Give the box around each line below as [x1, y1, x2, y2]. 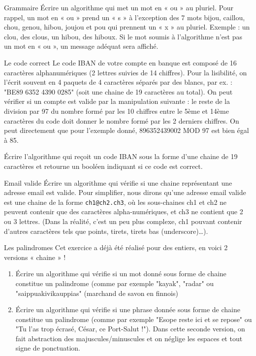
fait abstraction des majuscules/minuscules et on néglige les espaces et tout [15, 333, 243, 343]
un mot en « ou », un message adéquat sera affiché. [4, 41, 159, 51]
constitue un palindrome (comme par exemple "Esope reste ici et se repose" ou [15, 314, 252, 324]
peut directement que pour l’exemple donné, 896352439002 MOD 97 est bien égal [4, 125, 249, 135]
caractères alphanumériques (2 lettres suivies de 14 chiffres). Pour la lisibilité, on [4, 67, 247, 77]
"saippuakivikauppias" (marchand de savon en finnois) [15, 288, 178, 298]
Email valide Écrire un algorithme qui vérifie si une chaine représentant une [4, 177, 232, 188]
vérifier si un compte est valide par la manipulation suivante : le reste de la [4, 96, 230, 106]
